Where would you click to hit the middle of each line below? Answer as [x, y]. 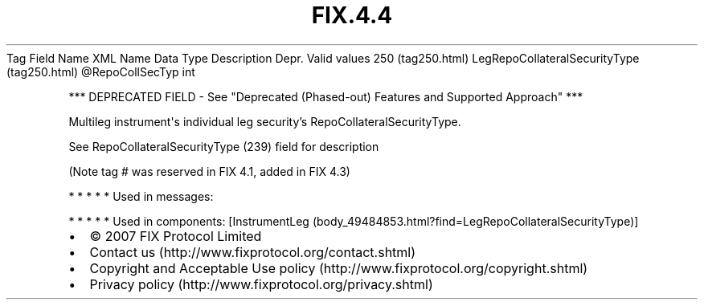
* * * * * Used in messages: [141, 196]
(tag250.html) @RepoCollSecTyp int [101, 71]
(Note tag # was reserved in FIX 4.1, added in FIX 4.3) [209, 171]
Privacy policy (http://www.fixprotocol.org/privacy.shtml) [261, 284]
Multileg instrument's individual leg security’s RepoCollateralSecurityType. [265, 121]
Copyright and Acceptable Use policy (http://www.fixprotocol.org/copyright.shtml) [339, 268]
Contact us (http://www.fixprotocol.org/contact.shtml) [253, 252]
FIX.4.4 [352, 15]
